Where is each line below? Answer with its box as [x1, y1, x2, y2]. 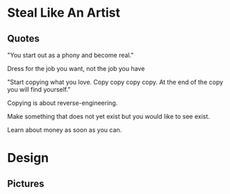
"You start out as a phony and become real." [7, 51, 134, 59]
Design [7, 150, 49, 166]
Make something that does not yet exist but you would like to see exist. [7, 113, 211, 120]
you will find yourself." [7, 86, 71, 93]
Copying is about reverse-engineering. [7, 99, 118, 107]
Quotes [7, 33, 40, 45]
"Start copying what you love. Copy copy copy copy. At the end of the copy [7, 78, 224, 86]
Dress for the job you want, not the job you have [7, 65, 145, 72]
